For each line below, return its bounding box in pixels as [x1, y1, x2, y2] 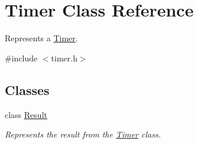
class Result [5, 108, 47, 120]
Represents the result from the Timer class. [5, 128, 161, 140]
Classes [5, 80, 50, 99]
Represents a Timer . [5, 32, 78, 44]
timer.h [51, 51, 77, 64]
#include [5, 51, 38, 64]
